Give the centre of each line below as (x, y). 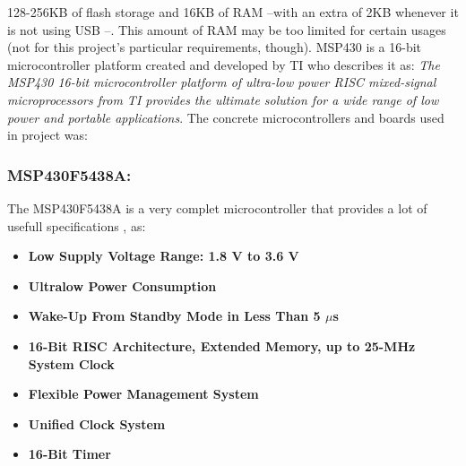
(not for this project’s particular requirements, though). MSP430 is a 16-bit (215, 47)
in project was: (47, 135)
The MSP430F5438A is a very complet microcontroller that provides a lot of (217, 207)
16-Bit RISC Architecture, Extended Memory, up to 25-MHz (222, 345)
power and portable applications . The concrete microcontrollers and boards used (226, 117)
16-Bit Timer (69, 454)
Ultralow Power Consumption (122, 285)
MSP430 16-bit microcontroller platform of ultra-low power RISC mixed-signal (222, 82)
